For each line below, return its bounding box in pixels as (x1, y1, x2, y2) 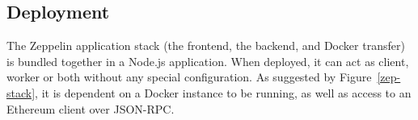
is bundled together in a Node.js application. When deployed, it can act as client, (6, 52, 409, 69)
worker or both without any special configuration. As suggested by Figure (6, 68, 372, 85)
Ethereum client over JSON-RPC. (6, 100, 175, 117)
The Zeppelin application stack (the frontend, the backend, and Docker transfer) (6, 37, 405, 54)
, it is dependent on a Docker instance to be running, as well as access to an (35, 84, 412, 101)
